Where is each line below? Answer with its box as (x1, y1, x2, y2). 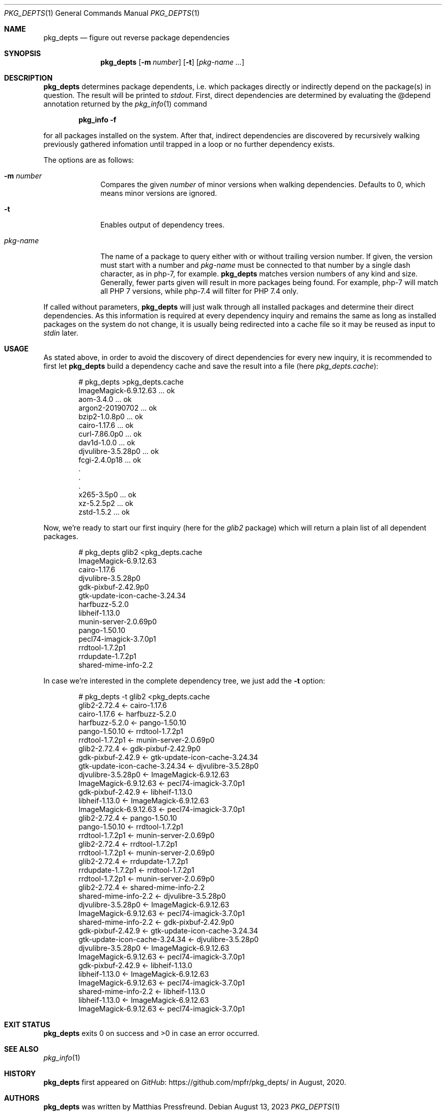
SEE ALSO (4, 1045, 39, 1053)
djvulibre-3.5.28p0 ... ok (78, 447, 159, 455)
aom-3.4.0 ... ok (78, 395, 132, 403)
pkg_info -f (78, 115, 117, 124)
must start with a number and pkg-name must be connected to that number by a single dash (100, 261, 410, 269)
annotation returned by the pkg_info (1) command (43, 99, 207, 108)
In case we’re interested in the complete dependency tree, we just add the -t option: (43, 676, 325, 685)
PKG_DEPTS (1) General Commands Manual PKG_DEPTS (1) (4, 9, 200, 17)
